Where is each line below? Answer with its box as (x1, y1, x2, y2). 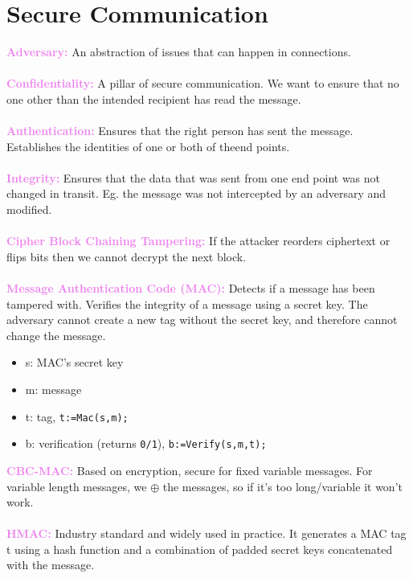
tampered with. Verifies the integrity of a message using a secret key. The (6, 295, 368, 312)
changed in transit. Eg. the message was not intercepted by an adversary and (6, 185, 386, 202)
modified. (6, 201, 52, 218)
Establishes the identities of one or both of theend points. (6, 137, 290, 154)
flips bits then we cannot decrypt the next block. (6, 248, 247, 264)
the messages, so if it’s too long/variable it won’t (162, 478, 403, 494)
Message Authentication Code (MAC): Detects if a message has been (6, 280, 375, 297)
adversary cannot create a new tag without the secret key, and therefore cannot (6, 311, 398, 328)
